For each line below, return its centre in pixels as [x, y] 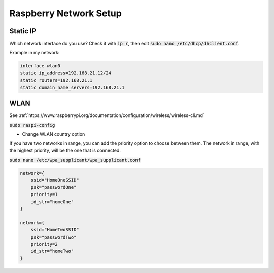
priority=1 [44, 194]
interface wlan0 [40, 66]
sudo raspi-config [32, 125]
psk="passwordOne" [54, 187]
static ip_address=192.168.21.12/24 [66, 73]
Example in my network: [35, 53]
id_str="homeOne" [52, 202]
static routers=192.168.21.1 [56, 80]
